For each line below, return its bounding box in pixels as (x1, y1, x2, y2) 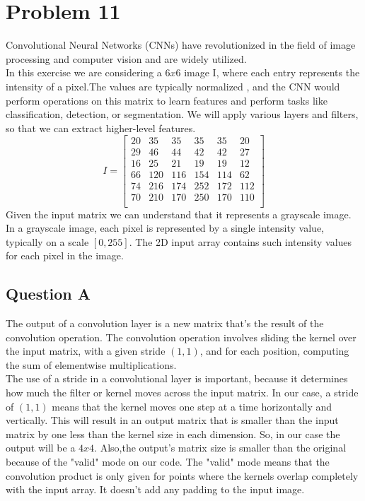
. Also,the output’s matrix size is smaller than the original (94, 440, 347, 455)
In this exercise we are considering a (6, 65, 162, 80)
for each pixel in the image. (6, 248, 124, 263)
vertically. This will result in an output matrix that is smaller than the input (6, 413, 339, 428)
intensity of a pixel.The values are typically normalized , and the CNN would (6, 78, 340, 93)
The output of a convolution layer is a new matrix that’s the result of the (6, 316, 324, 331)
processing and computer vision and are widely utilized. (6, 51, 247, 66)
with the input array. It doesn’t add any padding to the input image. (6, 482, 305, 497)
